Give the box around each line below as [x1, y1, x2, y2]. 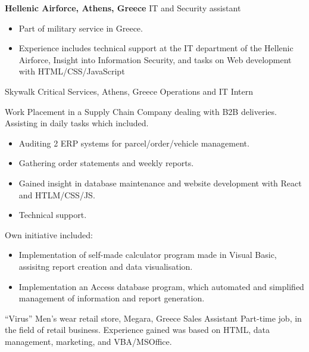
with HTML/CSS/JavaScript [18, 65, 125, 77]
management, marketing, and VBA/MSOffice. [5, 335, 172, 347]
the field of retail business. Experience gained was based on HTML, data [5, 323, 270, 336]
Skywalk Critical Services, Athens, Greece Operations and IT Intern [5, 85, 254, 97]
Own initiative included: [5, 228, 93, 241]
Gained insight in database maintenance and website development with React [18, 176, 302, 189]
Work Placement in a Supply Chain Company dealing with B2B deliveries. [5, 105, 277, 117]
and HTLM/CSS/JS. [18, 188, 95, 201]
